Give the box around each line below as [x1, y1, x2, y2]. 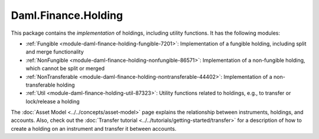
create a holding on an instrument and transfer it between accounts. [11, 125, 177, 132]
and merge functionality [25, 48, 84, 55]
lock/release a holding [25, 98, 80, 105]
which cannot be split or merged [25, 65, 105, 72]
